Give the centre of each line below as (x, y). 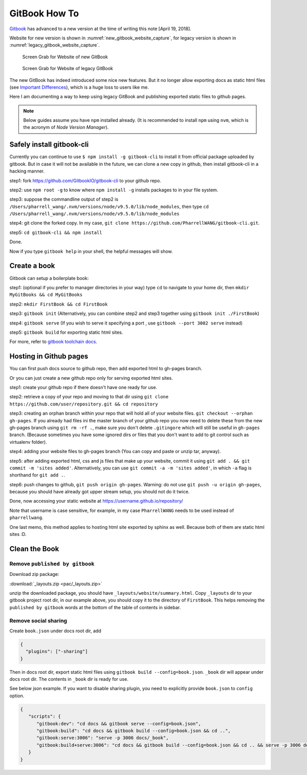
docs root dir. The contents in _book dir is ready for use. (69, 679)
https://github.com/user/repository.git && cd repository (84, 404)
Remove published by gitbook (52, 564)
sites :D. (18, 534)
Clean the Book (34, 548)
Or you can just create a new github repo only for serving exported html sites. (91, 378)
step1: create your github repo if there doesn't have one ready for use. (83, 387)
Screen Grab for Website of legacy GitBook (68, 69)
